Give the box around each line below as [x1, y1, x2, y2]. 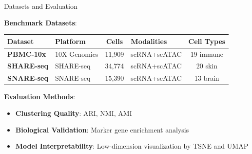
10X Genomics [55, 48, 98, 59]
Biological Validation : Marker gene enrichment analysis [15, 124, 189, 134]
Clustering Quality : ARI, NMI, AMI [15, 108, 132, 118]
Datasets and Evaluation [4, 1, 78, 11]
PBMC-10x [7, 48, 46, 59]
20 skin [196, 61, 217, 71]
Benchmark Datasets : [4, 17, 77, 27]
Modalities [131, 36, 167, 46]
